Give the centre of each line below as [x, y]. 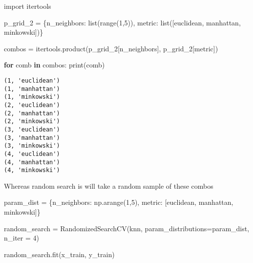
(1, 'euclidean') [32, 80]
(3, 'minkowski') [32, 146]
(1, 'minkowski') [32, 97]
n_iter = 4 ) [22, 238]
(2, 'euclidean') [32, 105]
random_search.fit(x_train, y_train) [59, 254]
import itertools [28, 6]
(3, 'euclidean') [32, 129]
